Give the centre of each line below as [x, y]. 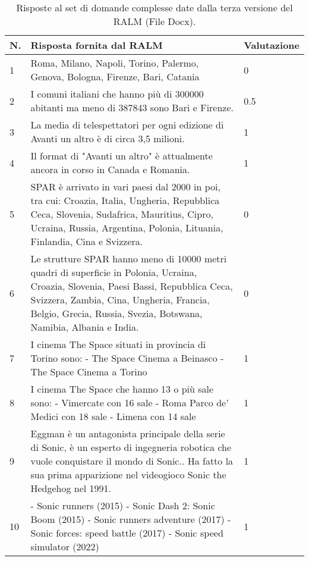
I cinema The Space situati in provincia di [118, 344]
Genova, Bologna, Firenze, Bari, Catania [115, 76]
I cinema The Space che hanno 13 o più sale [122, 389]
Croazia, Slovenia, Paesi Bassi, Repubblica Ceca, [132, 286]
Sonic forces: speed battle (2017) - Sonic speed [127, 533]
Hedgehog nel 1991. [71, 488]
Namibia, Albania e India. [85, 327]
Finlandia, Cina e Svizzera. [87, 241]
